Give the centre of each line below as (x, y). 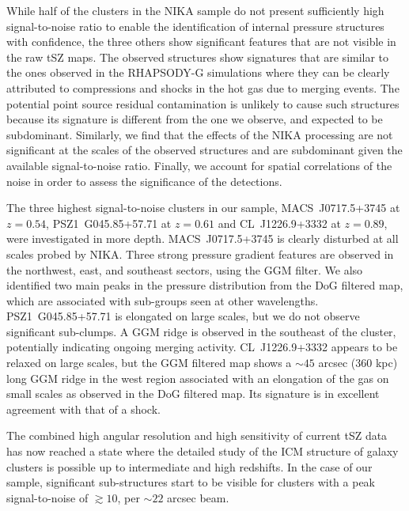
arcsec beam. (198, 497)
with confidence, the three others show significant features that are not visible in (201, 42)
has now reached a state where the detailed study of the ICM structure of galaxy (203, 451)
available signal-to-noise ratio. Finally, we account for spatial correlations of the (199, 165)
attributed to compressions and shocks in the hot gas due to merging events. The (203, 87)
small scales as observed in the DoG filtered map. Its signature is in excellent (193, 394)
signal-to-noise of (47, 497)
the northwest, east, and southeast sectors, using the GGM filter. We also (185, 269)
